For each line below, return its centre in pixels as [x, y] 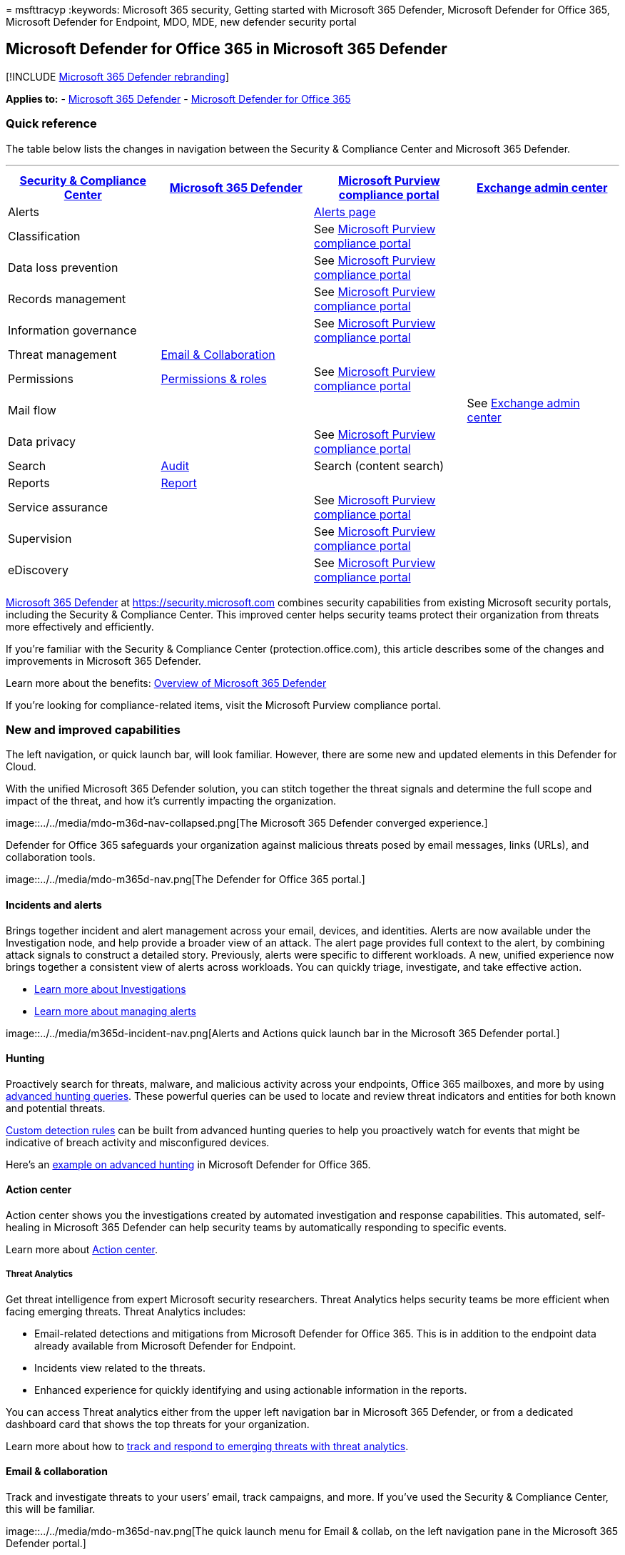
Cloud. [21, 767]
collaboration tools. [51, 857]
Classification [44, 236]
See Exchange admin [523, 403]
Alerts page [345, 211]
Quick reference [51, 124]
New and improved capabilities [93, 729]
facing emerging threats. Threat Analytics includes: [126, 1311]
